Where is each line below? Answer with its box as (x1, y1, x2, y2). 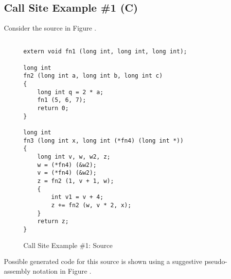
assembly (4, 265, 31, 276)
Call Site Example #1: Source (23, 240, 113, 250)
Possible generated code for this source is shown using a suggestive (4, 256, 202, 266)
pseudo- (204, 256, 228, 266)
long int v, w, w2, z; (37, 153, 110, 160)
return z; (37, 218, 69, 225)
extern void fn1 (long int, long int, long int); (23, 48, 187, 55)
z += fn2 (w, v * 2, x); (51, 201, 131, 209)
